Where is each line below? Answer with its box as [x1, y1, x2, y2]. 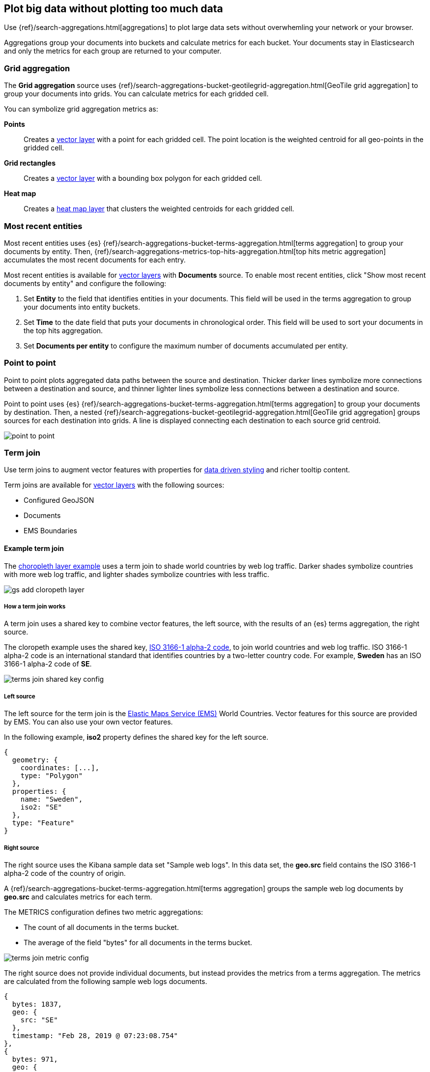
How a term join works [4, 603, 66, 610]
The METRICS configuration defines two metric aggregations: [4, 907, 203, 916]
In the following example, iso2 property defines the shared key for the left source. [4, 733, 268, 742]
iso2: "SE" [20, 803, 62, 811]
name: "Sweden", [20, 795, 83, 804]
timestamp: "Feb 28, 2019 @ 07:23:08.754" [12, 1031, 178, 1040]
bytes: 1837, [12, 1000, 62, 1008]
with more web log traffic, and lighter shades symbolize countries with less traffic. [4, 570, 269, 579]
